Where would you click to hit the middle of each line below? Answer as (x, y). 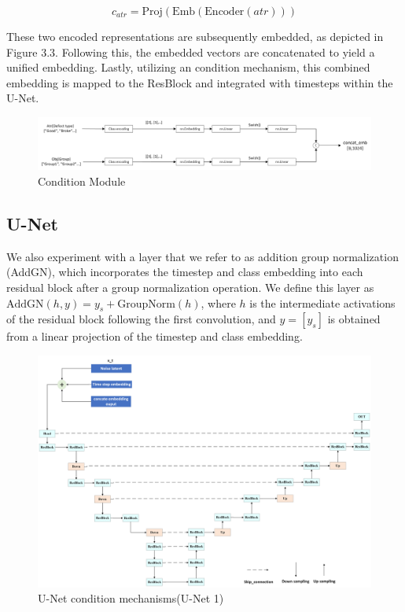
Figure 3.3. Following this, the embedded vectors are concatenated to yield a (191, 52)
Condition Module (82, 181)
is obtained (354, 319)
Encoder (225, 12)
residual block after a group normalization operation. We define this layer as (190, 288)
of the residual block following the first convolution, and (141, 319)
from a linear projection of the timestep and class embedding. (155, 336)
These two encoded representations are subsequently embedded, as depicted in (195, 36)
